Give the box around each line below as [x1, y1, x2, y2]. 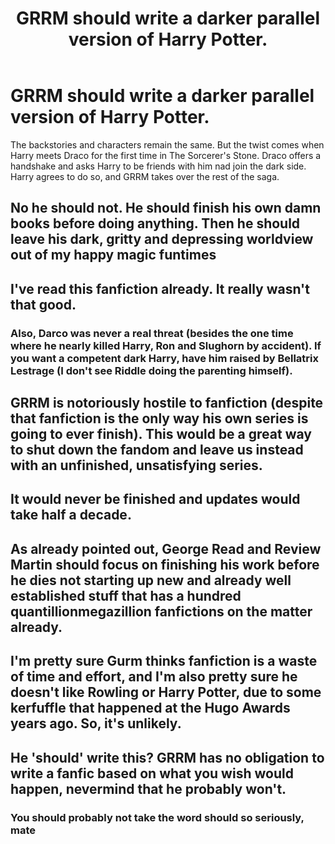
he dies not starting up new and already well [10, 572, 292, 589]
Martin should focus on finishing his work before [10, 556, 320, 573]
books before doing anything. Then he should [10, 215, 301, 232]
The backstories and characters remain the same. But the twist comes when [10, 138, 325, 151]
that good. [10, 296, 77, 313]
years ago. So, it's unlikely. [10, 715, 182, 732]
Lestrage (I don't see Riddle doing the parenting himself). [10, 363, 293, 377]
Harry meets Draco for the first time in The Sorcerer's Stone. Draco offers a [10, 149, 322, 161]
